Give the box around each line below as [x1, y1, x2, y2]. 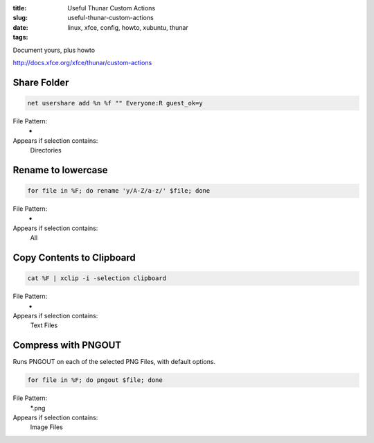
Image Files [30, 423, 64, 431]
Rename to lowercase [12, 164, 108, 176]
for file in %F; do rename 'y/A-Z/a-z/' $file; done [27, 187, 211, 195]
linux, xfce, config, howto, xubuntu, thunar [67, 23, 188, 31]
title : [12, 4, 27, 12]
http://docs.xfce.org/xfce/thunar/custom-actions [12, 58, 152, 67]
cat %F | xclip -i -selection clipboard [27, 275, 166, 282]
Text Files [30, 321, 58, 329]
